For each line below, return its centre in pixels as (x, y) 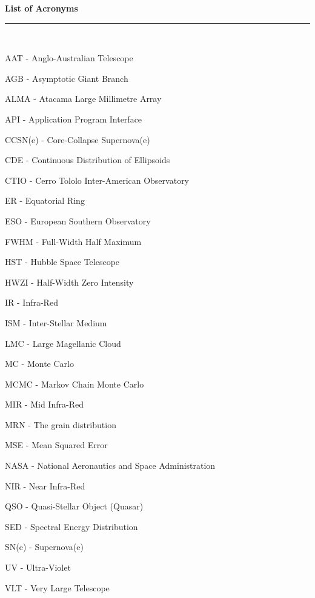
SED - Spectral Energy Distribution (71, 526)
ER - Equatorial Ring (45, 200)
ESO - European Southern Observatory (78, 220)
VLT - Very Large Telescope (57, 587)
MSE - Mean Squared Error (56, 445)
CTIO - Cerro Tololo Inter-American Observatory (97, 180)
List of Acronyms (41, 8)
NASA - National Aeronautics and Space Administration (110, 465)
